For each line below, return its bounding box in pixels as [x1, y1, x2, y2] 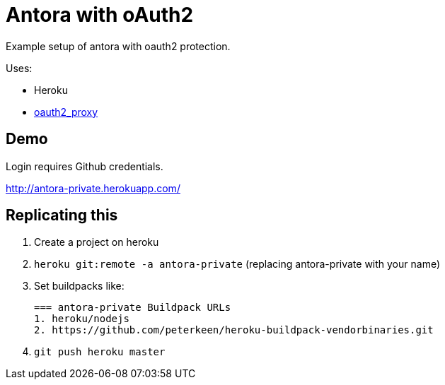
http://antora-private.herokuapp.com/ [6, 182, 180, 194]
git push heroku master [34, 346, 166, 358]
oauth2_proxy [34, 105, 98, 118]
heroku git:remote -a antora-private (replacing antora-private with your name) [34, 258, 441, 271]
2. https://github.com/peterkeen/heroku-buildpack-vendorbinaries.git [34, 324, 434, 336]
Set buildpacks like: [34, 280, 125, 292]
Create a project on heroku [34, 236, 159, 249]
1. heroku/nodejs [34, 313, 129, 325]
